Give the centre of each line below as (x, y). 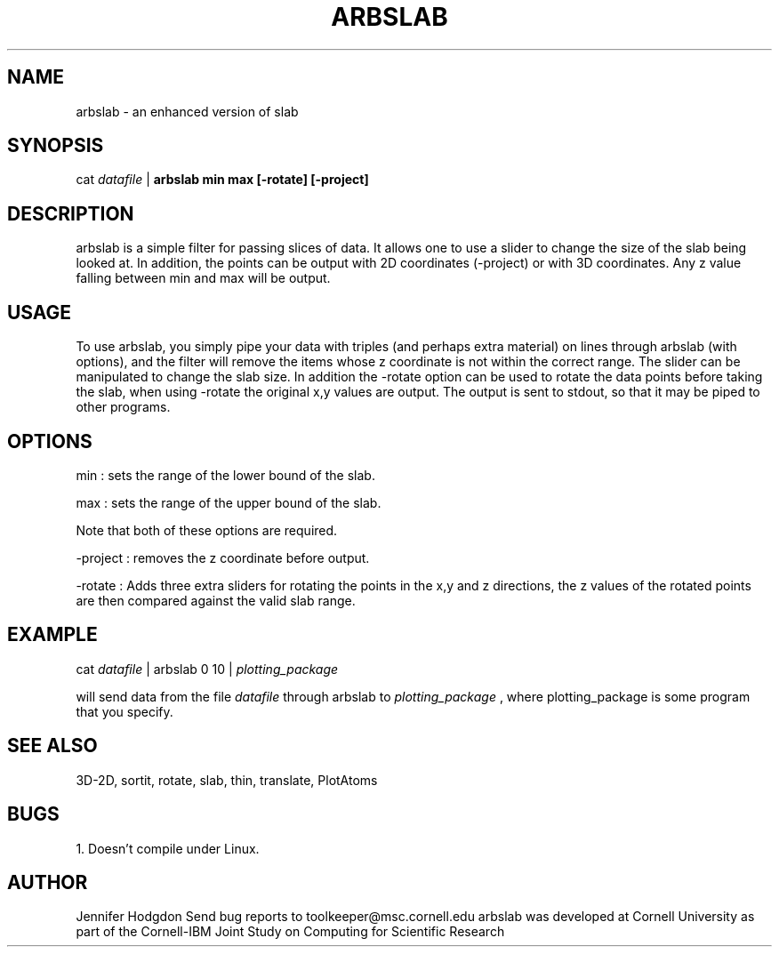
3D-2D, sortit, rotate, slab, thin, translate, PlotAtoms (227, 780)
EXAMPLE (52, 635)
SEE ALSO (52, 746)
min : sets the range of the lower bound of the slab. (225, 475)
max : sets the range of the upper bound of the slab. (229, 502)
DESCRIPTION (71, 213)
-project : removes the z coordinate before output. (223, 557)
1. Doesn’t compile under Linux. (168, 848)
